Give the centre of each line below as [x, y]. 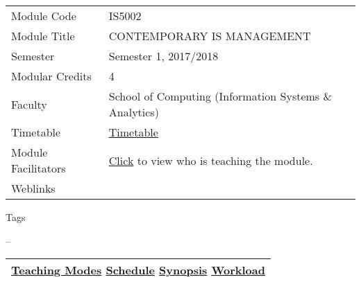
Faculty [29, 104]
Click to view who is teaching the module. [211, 160]
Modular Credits [51, 76]
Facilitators [39, 168]
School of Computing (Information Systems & [220, 96]
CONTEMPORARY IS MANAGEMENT [210, 36]
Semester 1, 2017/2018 [163, 56]
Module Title [43, 36]
